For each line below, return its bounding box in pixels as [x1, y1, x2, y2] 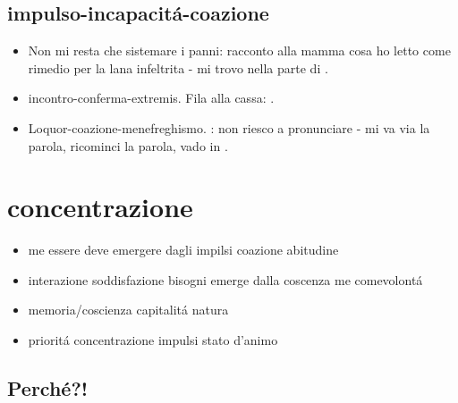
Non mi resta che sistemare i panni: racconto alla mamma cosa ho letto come [28, 41, 451, 60]
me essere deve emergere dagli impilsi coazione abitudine [28, 240, 339, 259]
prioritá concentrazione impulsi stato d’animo [28, 331, 278, 349]
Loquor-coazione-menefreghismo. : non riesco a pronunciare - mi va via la [28, 118, 430, 137]
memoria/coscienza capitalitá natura [28, 300, 229, 319]
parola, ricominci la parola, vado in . [28, 136, 228, 155]
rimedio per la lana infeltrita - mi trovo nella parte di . [28, 58, 328, 77]
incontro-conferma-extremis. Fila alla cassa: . [28, 88, 275, 107]
